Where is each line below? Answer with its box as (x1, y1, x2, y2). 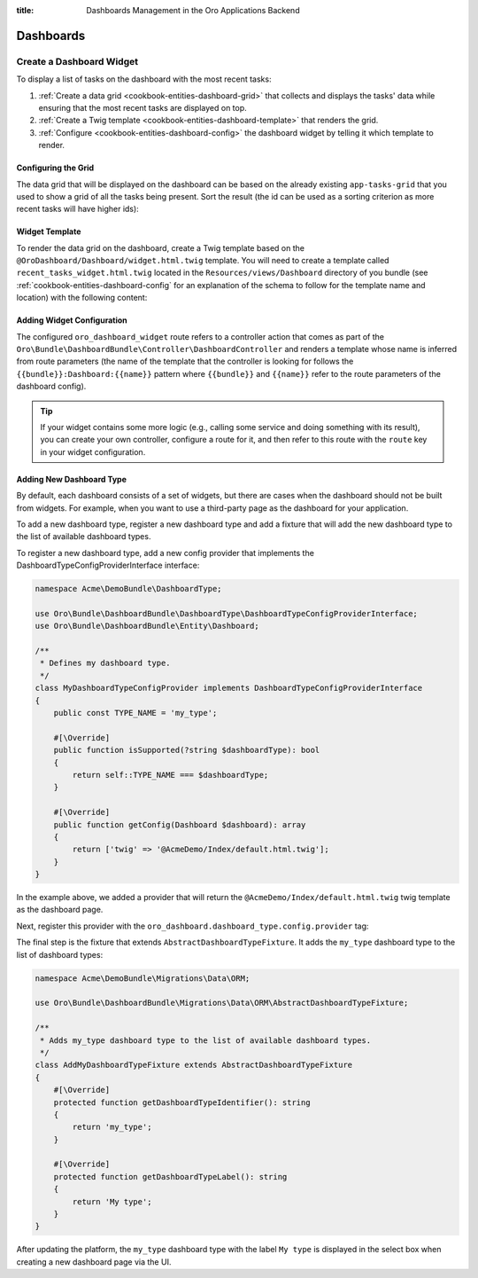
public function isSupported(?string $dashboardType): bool (53, 745, 320, 756)
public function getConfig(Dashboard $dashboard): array (53, 819, 306, 829)
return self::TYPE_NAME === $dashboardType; (72, 770, 269, 780)
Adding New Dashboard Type (16, 474, 127, 484)
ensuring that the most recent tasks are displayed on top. (38, 102, 247, 113)
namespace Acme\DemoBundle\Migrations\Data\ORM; (35, 973, 251, 984)
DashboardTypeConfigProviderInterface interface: (16, 560, 200, 571)
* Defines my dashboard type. (40, 658, 172, 669)
